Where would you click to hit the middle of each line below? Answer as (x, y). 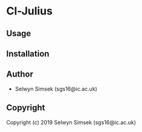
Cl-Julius (30, 11)
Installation (28, 53)
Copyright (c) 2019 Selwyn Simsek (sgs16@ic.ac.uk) (71, 122)
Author (20, 74)
